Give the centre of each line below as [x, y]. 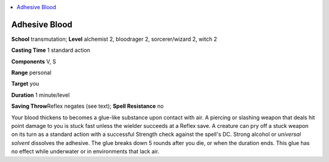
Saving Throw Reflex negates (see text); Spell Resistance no [87, 106]
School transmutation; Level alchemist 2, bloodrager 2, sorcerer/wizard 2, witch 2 [114, 39]
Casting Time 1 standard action [51, 50]
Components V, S [34, 62]
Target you [25, 84]
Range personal [31, 72]
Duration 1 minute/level [41, 95]
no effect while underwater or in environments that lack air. [85, 152]
